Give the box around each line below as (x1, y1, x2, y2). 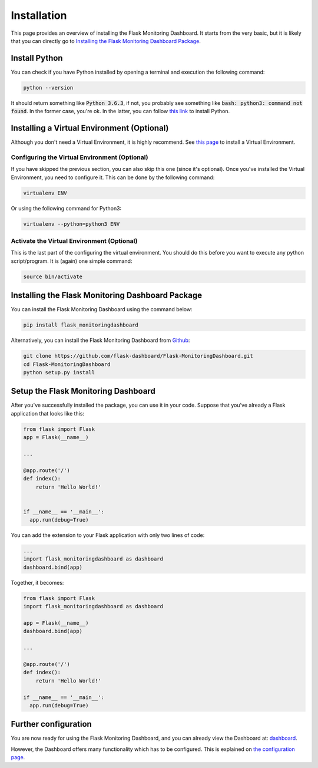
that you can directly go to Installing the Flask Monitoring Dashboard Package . (11, 37, 201, 44)
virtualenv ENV (23, 189, 67, 196)
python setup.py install (23, 369, 95, 375)
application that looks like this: (11, 410, 85, 417)
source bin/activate (23, 273, 82, 280)
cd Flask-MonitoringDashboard (23, 361, 111, 368)
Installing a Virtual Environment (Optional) (11, 123, 169, 133)
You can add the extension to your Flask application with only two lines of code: (11, 532, 205, 539)
